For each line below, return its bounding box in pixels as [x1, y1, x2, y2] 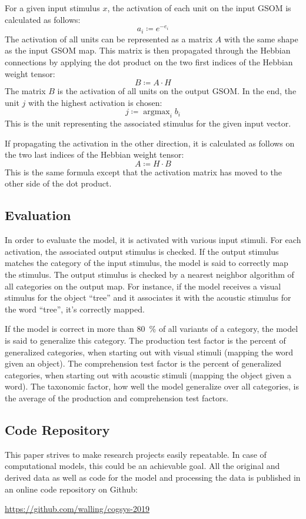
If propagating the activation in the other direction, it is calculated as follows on [5, 137, 295, 149]
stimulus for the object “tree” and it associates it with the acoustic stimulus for [5, 291, 291, 304]
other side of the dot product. [5, 177, 112, 189]
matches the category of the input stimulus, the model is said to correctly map [5, 257, 288, 269]
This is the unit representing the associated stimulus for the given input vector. [5, 117, 291, 129]
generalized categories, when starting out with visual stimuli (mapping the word [5, 345, 294, 358]
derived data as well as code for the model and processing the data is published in [5, 471, 301, 483]
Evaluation [5, 206, 71, 224]
